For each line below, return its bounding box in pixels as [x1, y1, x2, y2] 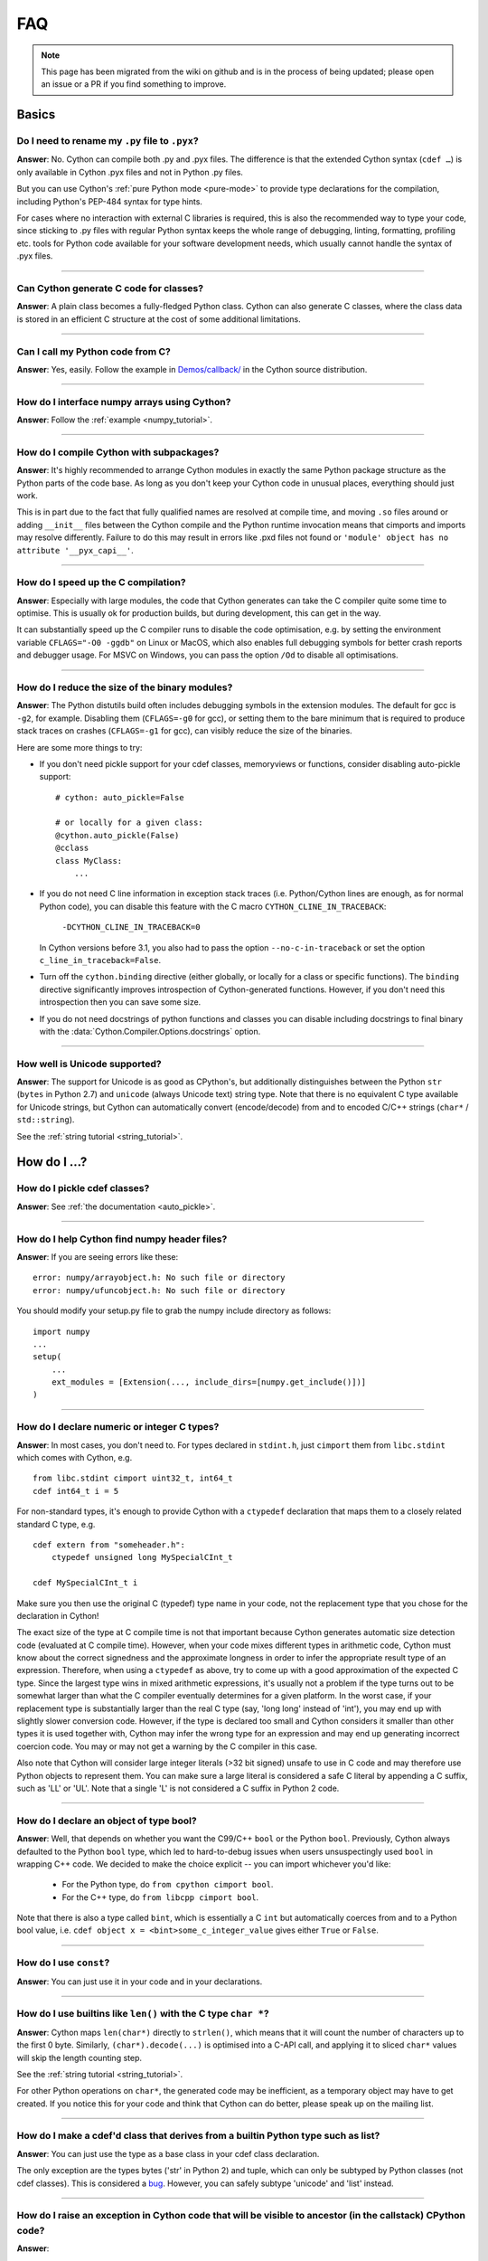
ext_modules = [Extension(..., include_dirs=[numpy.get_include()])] [51, 1377, 367, 1387]
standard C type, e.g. [16, 1518, 96, 1529]
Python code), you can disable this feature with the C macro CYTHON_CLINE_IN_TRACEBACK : [39, 901, 387, 912]
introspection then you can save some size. [39, 997, 202, 1008]
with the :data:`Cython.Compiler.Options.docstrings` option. [39, 1026, 261, 1036]
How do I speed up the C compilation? [16, 576, 186, 589]
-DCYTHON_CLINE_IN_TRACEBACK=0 [61, 922, 201, 932]
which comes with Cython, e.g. [16, 1452, 133, 1462]
